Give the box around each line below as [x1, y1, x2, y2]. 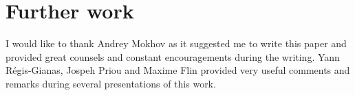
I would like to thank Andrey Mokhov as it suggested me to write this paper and [6, 36, 347, 51]
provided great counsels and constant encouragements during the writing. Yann [6, 49, 340, 64]
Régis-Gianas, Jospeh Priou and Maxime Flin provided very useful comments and [6, 63, 350, 77]
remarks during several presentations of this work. [6, 76, 216, 90]
